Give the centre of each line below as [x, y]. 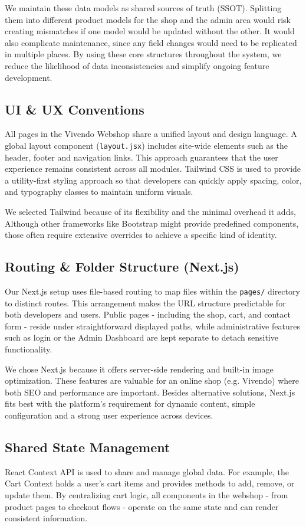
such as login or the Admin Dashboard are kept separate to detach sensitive [142, 337]
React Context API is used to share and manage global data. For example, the [147, 471]
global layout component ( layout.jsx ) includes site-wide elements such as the [146, 145]
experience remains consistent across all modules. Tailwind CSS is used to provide [153, 169]
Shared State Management [88, 447]
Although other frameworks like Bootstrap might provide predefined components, [152, 223]
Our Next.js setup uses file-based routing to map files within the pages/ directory [152, 291]
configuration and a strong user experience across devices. [109, 415]
